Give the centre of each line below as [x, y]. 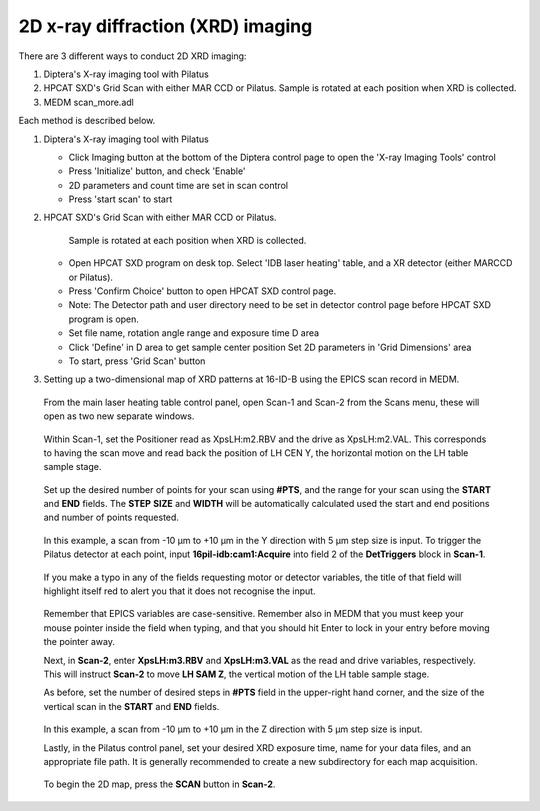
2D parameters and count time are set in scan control [178, 185]
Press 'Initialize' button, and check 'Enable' [157, 171]
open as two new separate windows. [119, 416]
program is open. [104, 319]
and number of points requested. [111, 517]
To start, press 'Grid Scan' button [137, 361]
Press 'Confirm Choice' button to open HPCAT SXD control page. [202, 291]
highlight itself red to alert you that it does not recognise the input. [179, 591]
